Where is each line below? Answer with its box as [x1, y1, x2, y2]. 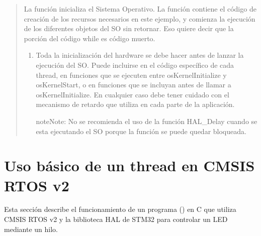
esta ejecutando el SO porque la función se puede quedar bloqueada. [36, 126, 246, 136]
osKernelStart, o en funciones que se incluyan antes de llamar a [36, 79, 231, 90]
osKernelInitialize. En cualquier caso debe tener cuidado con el [36, 89, 229, 99]
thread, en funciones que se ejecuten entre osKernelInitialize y [36, 69, 227, 80]
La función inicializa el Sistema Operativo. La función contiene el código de [24, 4, 256, 14]
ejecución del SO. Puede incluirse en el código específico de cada [36, 59, 234, 70]
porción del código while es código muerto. [24, 33, 155, 43]
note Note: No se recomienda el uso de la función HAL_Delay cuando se [36, 115, 257, 126]
